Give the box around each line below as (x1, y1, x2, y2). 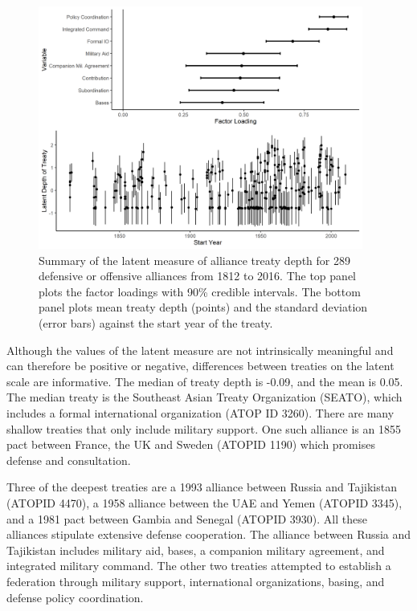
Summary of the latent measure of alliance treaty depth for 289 (39, 251, 350, 268)
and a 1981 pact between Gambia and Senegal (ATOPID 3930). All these (6, 510, 367, 527)
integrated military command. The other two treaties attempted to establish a (6, 557, 391, 574)
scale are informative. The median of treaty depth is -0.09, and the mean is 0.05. (6, 373, 403, 389)
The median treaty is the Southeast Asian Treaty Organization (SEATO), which (6, 389, 403, 405)
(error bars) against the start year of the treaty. (39, 315, 273, 332)
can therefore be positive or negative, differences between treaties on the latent (6, 357, 395, 374)
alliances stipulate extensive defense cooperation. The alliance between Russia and (6, 526, 411, 543)
